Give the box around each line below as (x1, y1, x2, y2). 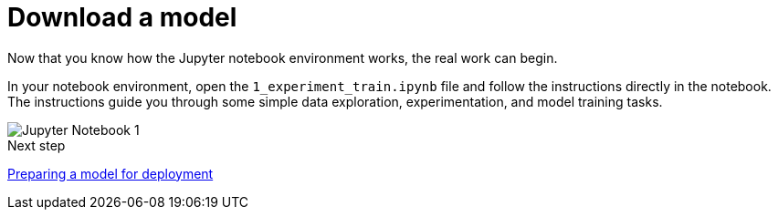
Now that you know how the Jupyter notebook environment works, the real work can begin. (7, 49, 558, 66)
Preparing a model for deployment (7, 165, 214, 181)
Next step (7, 137, 66, 153)
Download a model (7, 2, 237, 33)
